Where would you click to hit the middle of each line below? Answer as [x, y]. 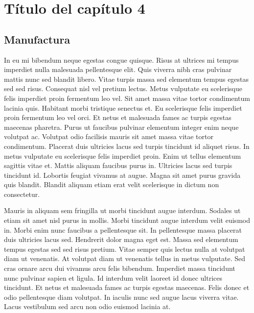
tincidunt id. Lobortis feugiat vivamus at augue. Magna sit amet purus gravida [122, 175]
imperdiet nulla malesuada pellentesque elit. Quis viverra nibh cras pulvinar [118, 69]
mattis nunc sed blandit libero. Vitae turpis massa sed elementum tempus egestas [127, 79]
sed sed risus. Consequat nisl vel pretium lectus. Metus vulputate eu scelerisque [123, 88]
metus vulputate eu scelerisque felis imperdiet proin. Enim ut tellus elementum [123, 156]
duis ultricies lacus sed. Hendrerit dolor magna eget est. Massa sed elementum [121, 239]
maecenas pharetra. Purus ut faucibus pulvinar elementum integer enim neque [121, 127]
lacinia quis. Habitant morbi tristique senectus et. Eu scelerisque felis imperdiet [123, 108]
